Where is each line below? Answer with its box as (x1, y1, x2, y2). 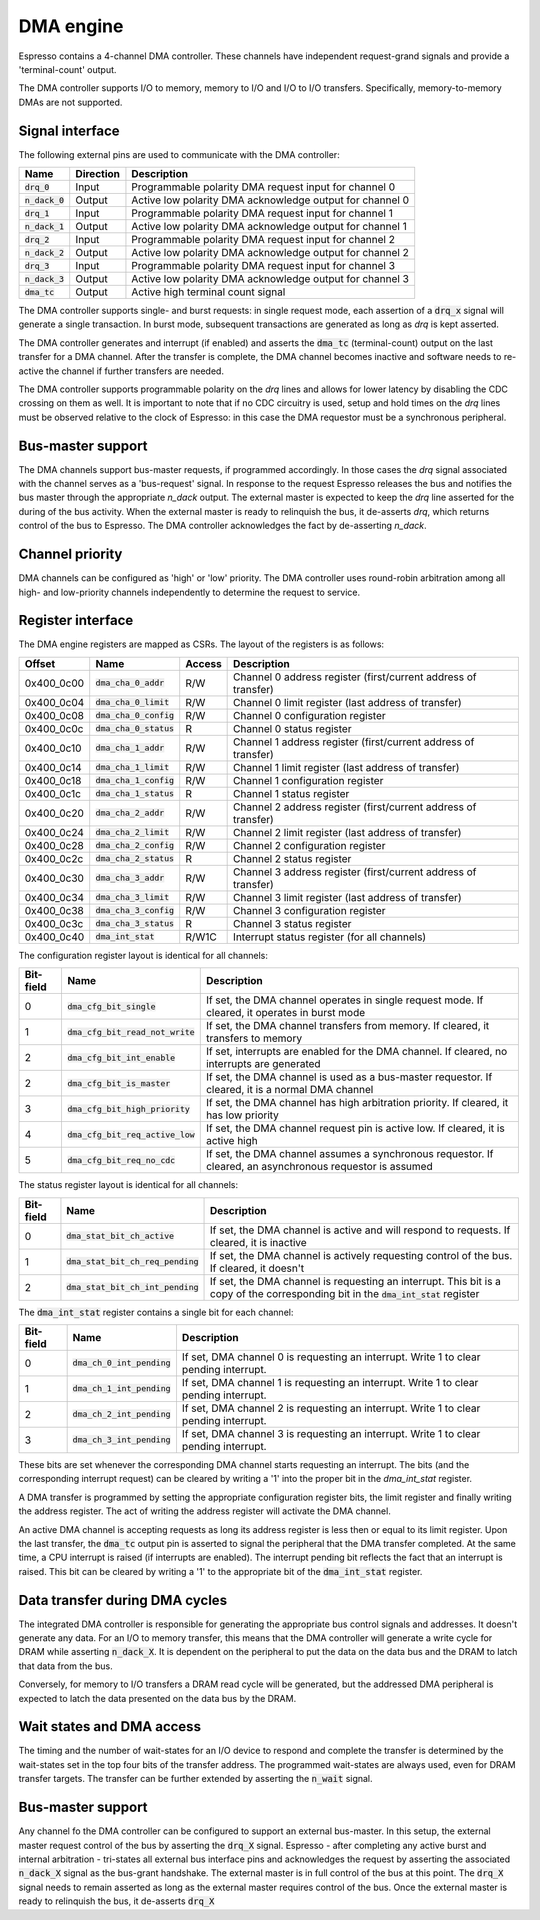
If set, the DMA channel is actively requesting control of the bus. (210, 1248, 513, 1262)
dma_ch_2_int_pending (72, 1409, 171, 1420)
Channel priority (18, 546, 123, 563)
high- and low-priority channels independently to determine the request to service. (18, 586, 360, 598)
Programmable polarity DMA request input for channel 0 (131, 180, 396, 194)
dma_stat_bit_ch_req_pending (66, 1256, 199, 1267)
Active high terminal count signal (131, 285, 286, 299)
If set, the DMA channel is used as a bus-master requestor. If (205, 1070, 493, 1084)
